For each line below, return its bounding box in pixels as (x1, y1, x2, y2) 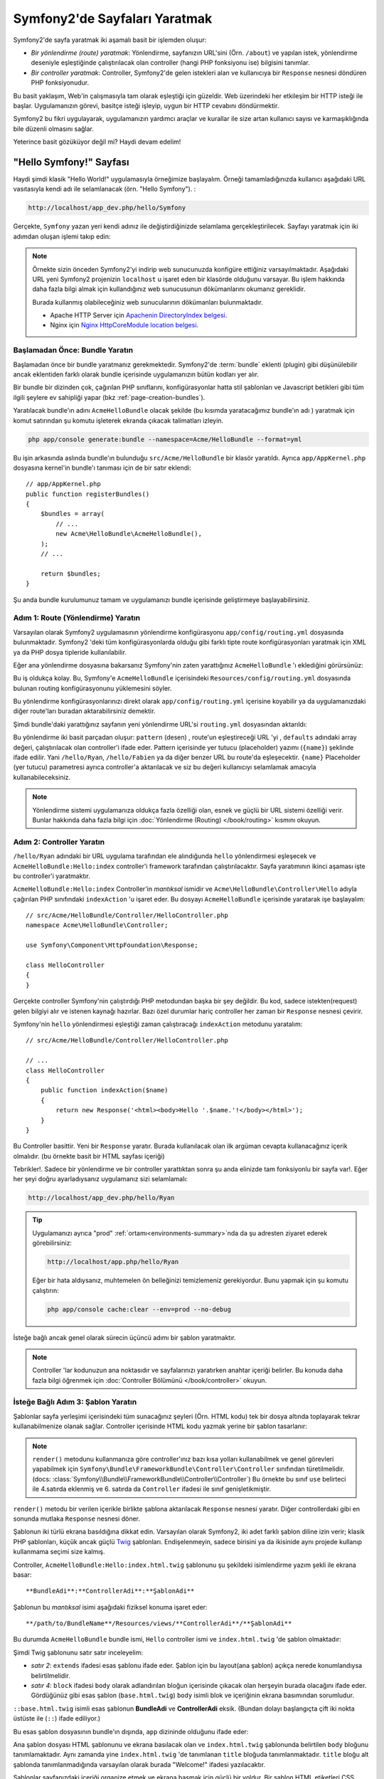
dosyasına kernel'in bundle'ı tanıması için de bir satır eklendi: (13, 463, 192, 472)
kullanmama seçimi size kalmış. (13, 1548, 106, 1556)
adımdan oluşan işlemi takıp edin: (13, 232, 111, 241)
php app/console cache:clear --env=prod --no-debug (47, 1305, 231, 1313)
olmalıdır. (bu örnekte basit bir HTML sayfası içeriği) (13, 1151, 165, 1160)
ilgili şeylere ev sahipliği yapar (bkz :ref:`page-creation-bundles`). (13, 393, 206, 401)
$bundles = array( (40, 510, 105, 518)
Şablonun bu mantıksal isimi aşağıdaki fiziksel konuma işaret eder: (13, 1603, 208, 1611)
